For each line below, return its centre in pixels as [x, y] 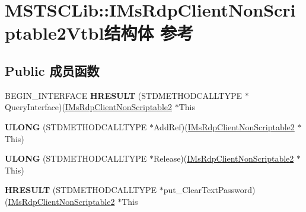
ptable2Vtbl [55, 33]
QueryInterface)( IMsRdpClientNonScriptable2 [88, 107]
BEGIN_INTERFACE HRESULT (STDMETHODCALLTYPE [124, 95]
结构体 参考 [149, 33]
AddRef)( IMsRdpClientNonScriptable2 [224, 126]
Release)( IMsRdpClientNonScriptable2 [224, 158]
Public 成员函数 [52, 70]
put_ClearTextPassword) [209, 190]
